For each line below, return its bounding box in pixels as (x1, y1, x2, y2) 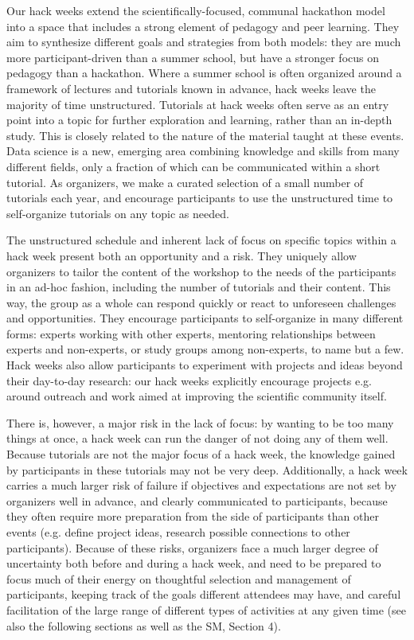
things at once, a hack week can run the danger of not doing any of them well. (6, 430, 389, 447)
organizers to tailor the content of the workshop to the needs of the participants (6, 263, 396, 279)
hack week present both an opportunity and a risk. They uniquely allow (6, 247, 357, 263)
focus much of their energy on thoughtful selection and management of (6, 570, 351, 587)
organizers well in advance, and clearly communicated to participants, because (6, 492, 388, 509)
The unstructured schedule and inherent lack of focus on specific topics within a (6, 232, 396, 248)
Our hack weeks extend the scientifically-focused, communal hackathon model (6, 2, 385, 18)
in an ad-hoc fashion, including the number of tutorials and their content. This (6, 279, 391, 295)
